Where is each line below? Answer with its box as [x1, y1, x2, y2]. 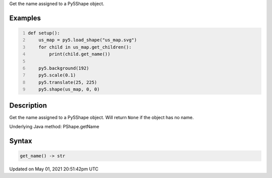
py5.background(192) [38, 65, 89, 71]
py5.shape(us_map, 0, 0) [38, 86, 100, 93]
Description [9, 101, 47, 110]
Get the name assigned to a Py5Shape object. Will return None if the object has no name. [9, 114, 194, 120]
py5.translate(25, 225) [38, 79, 98, 85]
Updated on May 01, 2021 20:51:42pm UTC [9, 166, 99, 172]
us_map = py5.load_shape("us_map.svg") [38, 37, 137, 43]
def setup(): [28, 30, 60, 36]
